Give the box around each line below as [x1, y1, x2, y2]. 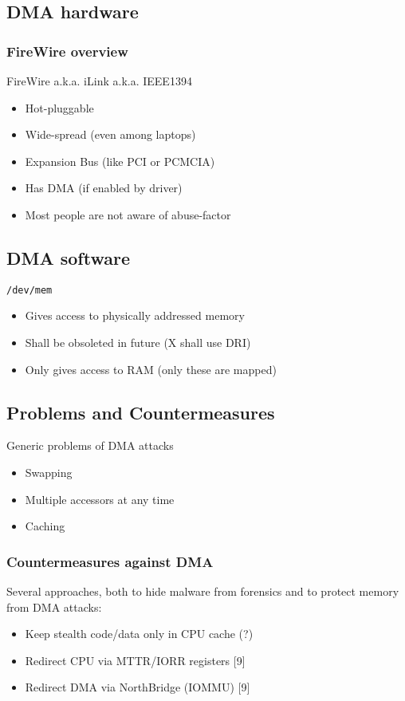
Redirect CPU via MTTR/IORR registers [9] [25, 652, 246, 668]
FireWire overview [6, 41, 128, 61]
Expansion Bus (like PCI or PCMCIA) [25, 152, 215, 169]
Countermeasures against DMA [6, 551, 214, 571]
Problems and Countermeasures [6, 400, 275, 424]
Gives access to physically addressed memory [25, 307, 245, 324]
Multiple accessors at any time [25, 490, 175, 507]
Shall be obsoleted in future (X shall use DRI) [25, 334, 251, 351]
